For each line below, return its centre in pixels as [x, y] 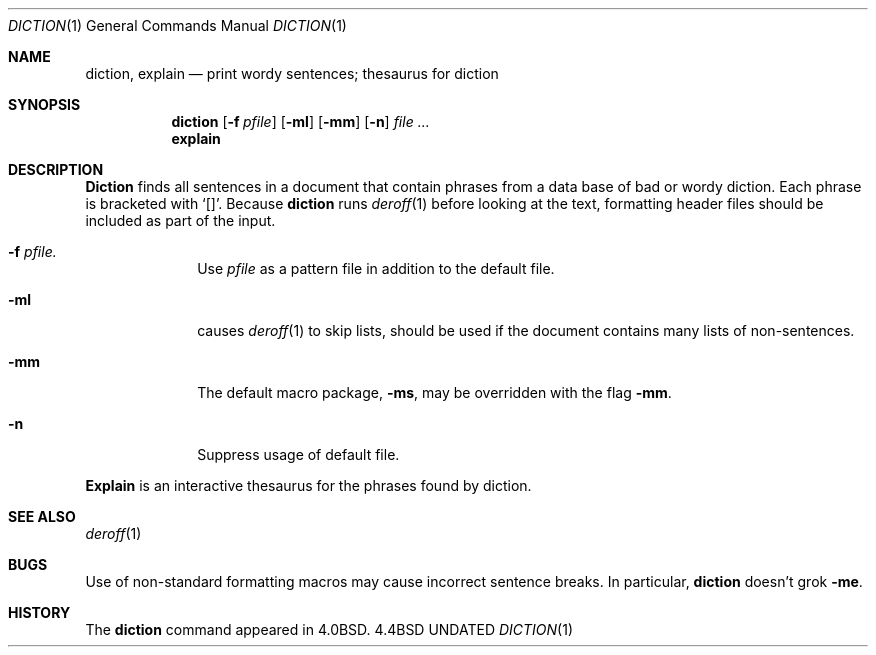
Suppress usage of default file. [298, 454]
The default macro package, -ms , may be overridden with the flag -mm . [434, 392]
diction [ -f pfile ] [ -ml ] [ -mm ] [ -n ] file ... [300, 121]
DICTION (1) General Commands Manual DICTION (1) [177, 25]
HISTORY [39, 612]
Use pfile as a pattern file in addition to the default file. [376, 268]
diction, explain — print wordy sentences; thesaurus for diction [292, 73]
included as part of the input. [180, 220]
